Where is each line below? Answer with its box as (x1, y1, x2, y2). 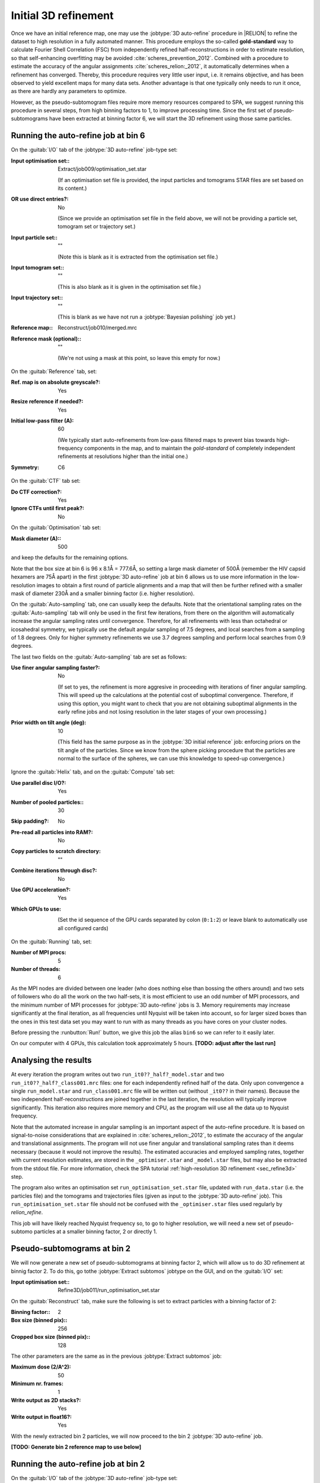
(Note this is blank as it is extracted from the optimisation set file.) (57, 253, 219, 260)
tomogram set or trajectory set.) (57, 223, 136, 230)
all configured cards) (57, 924, 109, 931)
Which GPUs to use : (11, 905, 62, 912)
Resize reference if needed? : (11, 398, 84, 405)
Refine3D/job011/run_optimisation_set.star (57, 1287, 160, 1294)
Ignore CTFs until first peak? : (11, 505, 85, 512)
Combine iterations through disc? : (11, 867, 97, 874)
